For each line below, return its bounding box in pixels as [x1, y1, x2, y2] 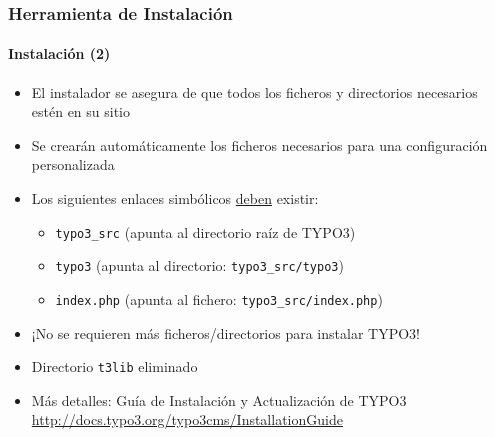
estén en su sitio [31, 101, 131, 122]
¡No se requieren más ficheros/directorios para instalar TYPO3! [31, 322, 420, 343]
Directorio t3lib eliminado [31, 356, 198, 377]
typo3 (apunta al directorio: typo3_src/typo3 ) [55, 255, 344, 276]
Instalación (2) [8, 43, 111, 64]
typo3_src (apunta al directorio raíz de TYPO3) [55, 221, 356, 242]
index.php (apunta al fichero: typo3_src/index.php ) [55, 288, 383, 309]
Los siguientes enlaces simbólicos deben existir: [31, 188, 319, 209]
